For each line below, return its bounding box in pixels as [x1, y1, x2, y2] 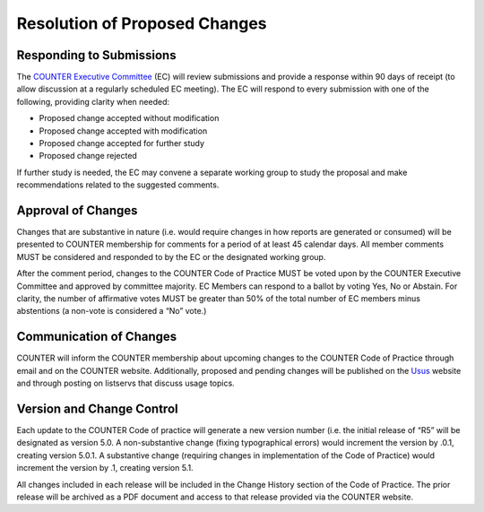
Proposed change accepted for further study [39, 138, 205, 149]
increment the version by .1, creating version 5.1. [16, 463, 194, 473]
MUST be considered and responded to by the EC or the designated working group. [16, 251, 326, 262]
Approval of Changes [16, 203, 138, 218]
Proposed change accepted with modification [39, 126, 208, 136]
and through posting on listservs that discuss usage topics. [16, 377, 235, 389]
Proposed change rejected [39, 151, 138, 161]
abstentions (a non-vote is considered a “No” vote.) [16, 306, 207, 317]
